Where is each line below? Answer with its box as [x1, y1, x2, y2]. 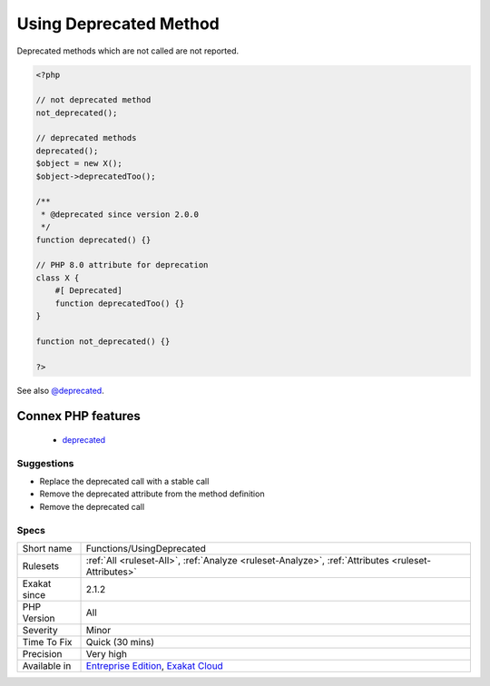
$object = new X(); [35, 159, 122, 169]
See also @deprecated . [16, 385, 104, 396]
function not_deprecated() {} [35, 336, 171, 347]
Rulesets [22, 559, 59, 572]
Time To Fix [22, 635, 73, 648]
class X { [35, 272, 80, 283]
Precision [22, 647, 63, 660]
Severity [22, 623, 58, 636]
